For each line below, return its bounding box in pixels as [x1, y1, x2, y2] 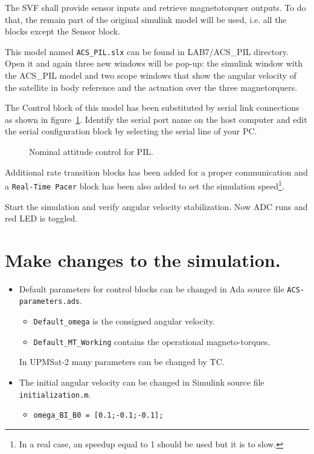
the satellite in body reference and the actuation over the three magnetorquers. [5, 81, 298, 93]
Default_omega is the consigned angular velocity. [33, 315, 215, 327]
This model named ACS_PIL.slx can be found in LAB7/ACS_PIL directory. [5, 45, 289, 58]
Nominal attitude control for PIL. [29, 145, 153, 157]
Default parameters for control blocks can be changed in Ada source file [19, 282, 284, 295]
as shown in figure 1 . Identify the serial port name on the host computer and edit [5, 113, 307, 125]
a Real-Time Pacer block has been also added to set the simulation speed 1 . [5, 178, 284, 192]
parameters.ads [19, 297, 80, 306]
